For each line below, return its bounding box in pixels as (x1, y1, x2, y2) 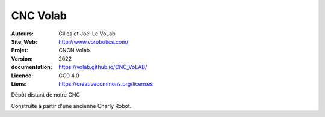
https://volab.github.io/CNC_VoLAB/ (58, 64, 147, 71)
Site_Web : (11, 38, 37, 45)
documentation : (11, 64, 52, 71)
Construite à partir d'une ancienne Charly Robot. (11, 102, 132, 109)
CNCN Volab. (58, 47, 91, 54)
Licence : (11, 72, 34, 79)
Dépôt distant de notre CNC (11, 91, 81, 98)
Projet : (11, 47, 28, 54)
